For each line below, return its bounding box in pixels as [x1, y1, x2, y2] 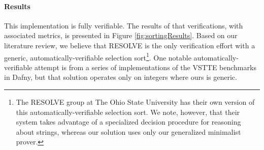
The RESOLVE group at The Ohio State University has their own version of [16, 97, 255, 107]
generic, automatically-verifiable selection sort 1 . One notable [4, 50, 191, 63]
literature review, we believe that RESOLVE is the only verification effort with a [4, 40, 255, 50]
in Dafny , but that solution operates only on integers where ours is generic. [4, 72, 237, 82]
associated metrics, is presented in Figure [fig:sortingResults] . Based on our [4, 30, 238, 41]
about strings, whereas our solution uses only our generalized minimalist [16, 126, 241, 137]
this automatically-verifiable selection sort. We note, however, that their [16, 106, 240, 117]
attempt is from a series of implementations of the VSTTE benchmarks [34, 62, 256, 72]
